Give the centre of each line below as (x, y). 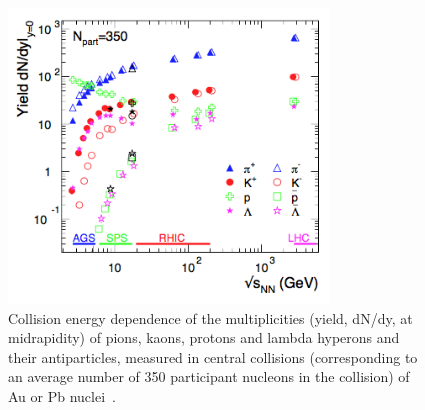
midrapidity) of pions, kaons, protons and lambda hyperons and (204, 337)
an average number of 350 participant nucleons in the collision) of (209, 376)
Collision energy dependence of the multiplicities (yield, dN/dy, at (210, 317)
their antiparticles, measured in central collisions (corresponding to (213, 356)
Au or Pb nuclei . (62, 395)
